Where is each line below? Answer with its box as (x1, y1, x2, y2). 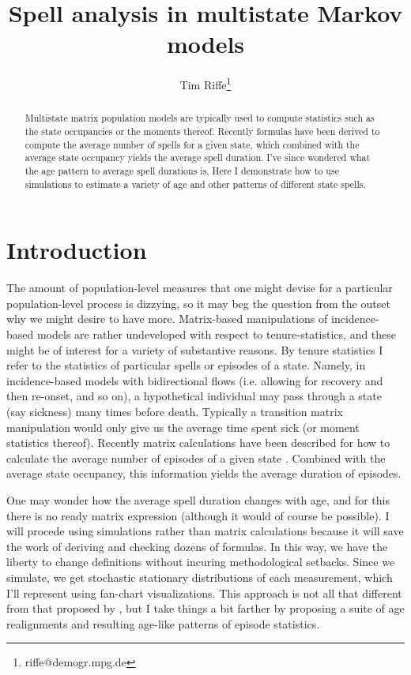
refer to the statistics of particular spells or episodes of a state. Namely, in (6, 357, 366, 373)
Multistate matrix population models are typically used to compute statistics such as (25, 111, 375, 125)
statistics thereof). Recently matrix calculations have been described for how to (6, 434, 390, 451)
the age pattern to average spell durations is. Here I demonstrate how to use (25, 163, 339, 177)
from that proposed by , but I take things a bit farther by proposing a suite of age (6, 600, 405, 617)
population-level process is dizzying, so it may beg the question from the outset (6, 294, 390, 311)
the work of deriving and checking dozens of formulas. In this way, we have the (6, 538, 388, 554)
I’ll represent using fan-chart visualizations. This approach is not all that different (6, 584, 402, 601)
